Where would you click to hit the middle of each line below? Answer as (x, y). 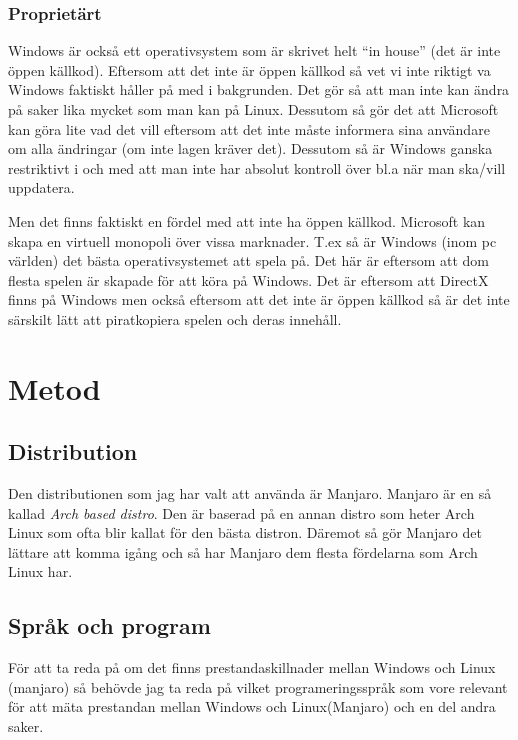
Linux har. (40, 571)
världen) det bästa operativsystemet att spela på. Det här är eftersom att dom (249, 260)
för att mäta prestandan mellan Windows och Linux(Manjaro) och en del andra (252, 706)
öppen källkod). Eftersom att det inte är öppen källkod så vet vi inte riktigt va (249, 69)
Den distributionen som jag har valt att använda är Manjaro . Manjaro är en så (250, 493)
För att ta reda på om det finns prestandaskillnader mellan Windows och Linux (252, 667)
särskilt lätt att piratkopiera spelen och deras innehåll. (175, 318)
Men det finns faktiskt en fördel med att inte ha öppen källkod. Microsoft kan (247, 220)
